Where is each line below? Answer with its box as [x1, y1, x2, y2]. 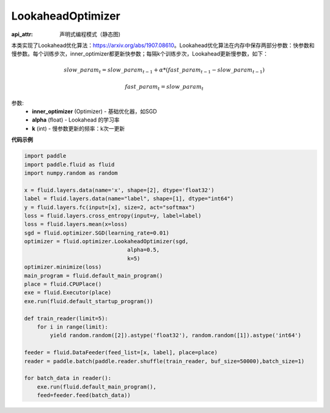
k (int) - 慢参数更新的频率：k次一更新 [32, 125, 125, 132]
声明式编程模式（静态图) [59, 31, 121, 38]
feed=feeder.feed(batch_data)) [37, 392, 131, 399]
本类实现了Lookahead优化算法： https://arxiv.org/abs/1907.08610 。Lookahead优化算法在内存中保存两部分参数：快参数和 [11, 42, 315, 49]
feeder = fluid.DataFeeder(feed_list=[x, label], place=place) [24, 349, 218, 356]
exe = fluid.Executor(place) [24, 289, 112, 296]
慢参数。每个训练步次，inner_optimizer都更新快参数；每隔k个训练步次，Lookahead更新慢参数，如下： [11, 50, 269, 57]
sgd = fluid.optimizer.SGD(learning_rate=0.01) [24, 229, 169, 236]
